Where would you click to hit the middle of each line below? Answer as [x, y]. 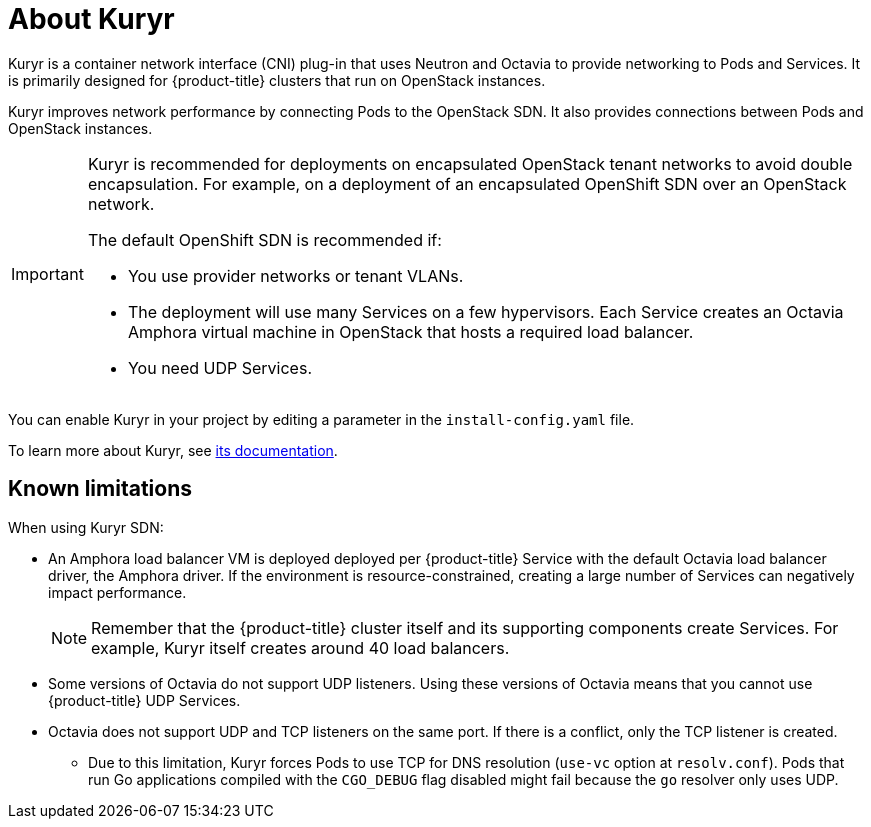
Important [47, 273]
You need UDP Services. [219, 367]
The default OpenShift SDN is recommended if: [264, 239]
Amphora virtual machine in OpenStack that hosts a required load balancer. [410, 331]
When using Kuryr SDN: [86, 527]
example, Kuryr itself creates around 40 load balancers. [300, 647]
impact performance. [117, 592]
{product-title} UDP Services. [144, 700]
